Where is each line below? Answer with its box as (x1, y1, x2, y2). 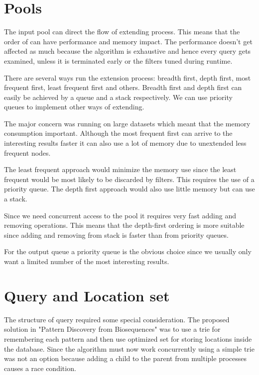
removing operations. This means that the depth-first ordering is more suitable (4, 220, 245, 230)
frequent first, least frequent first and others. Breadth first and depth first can (4, 82, 242, 93)
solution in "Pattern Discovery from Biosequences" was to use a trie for (4, 324, 221, 334)
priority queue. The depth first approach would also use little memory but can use (4, 184, 255, 194)
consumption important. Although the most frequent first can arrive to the (4, 128, 233, 138)
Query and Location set (4, 285, 170, 305)
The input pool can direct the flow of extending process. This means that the (4, 26, 240, 37)
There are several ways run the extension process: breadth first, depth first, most (4, 72, 251, 83)
